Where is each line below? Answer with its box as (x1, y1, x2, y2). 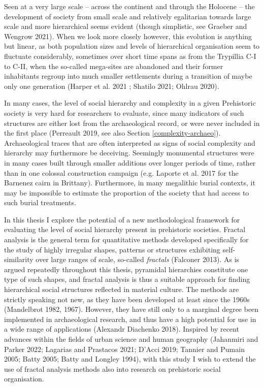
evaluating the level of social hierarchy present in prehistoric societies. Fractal (4, 224, 246, 235)
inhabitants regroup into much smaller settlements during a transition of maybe (4, 71, 252, 81)
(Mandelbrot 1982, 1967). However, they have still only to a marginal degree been (4, 304, 259, 314)
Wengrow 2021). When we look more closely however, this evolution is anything (4, 30, 252, 41)
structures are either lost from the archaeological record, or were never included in (4, 117, 260, 128)
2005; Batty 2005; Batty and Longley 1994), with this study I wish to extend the (4, 353, 256, 364)
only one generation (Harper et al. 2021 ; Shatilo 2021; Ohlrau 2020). (4, 80, 219, 91)
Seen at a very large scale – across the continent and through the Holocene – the (4, 1, 255, 11)
